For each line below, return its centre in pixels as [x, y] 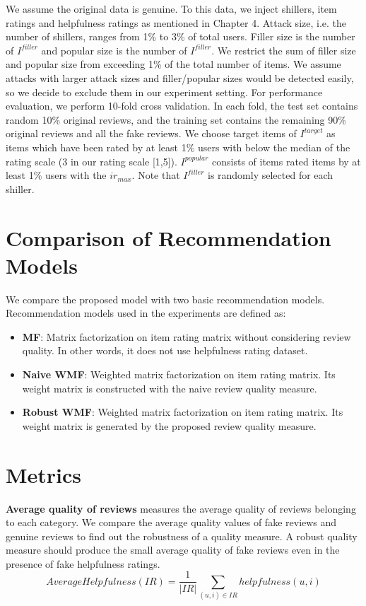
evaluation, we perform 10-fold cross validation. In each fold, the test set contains [182, 106]
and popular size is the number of [114, 50]
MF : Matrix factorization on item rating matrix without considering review [187, 336]
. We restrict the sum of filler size [284, 50]
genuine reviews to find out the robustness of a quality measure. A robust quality [182, 536]
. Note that [156, 175]
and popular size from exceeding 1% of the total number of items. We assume [173, 64]
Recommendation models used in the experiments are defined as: [146, 313]
